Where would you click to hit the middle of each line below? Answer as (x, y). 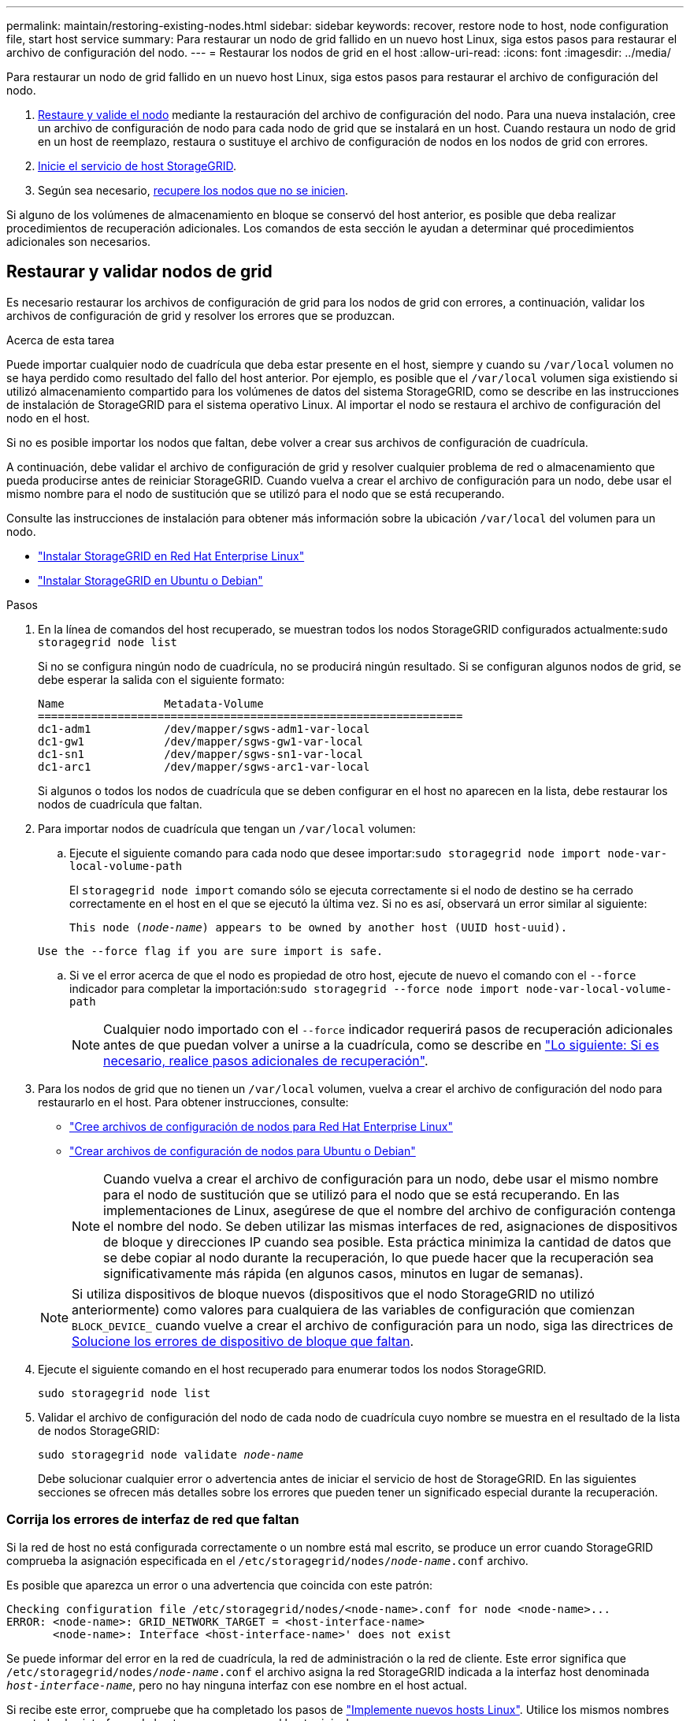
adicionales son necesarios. (79, 242)
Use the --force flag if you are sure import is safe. (211, 951)
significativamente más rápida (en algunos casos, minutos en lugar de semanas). (343, 1273)
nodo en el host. (48, 418)
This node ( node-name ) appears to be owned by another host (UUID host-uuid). (319, 927)
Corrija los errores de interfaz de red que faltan (153, 1520)
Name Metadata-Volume (151, 703)
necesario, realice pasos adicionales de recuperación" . (266, 1060)
